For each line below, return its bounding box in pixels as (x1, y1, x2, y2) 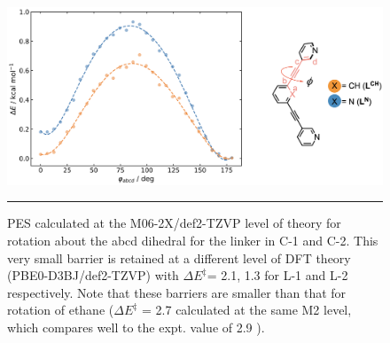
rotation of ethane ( (7, 300, 114, 319)
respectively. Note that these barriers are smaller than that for (7, 283, 347, 301)
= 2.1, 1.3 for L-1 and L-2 (207, 266, 348, 285)
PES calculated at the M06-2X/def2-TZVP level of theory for (7, 214, 341, 232)
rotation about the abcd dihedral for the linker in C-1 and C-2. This (7, 231, 378, 249)
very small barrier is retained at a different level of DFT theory (7, 248, 351, 267)
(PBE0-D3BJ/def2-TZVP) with (7, 266, 179, 285)
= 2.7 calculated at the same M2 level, (142, 300, 352, 319)
